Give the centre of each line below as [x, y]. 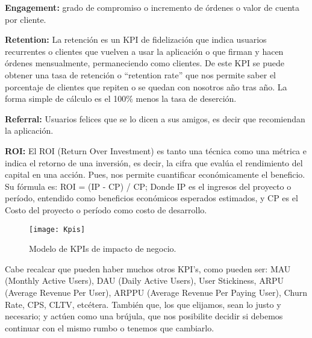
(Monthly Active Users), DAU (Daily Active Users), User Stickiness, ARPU [144, 280]
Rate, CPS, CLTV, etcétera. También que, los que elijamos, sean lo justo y [143, 304]
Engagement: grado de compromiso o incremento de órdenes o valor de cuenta [152, 7]
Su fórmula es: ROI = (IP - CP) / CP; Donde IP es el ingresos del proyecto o [148, 186]
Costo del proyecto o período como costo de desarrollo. [106, 209]
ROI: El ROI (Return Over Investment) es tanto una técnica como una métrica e [156, 150]
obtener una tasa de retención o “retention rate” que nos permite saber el [140, 74]
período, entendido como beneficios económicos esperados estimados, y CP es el [151, 198]
